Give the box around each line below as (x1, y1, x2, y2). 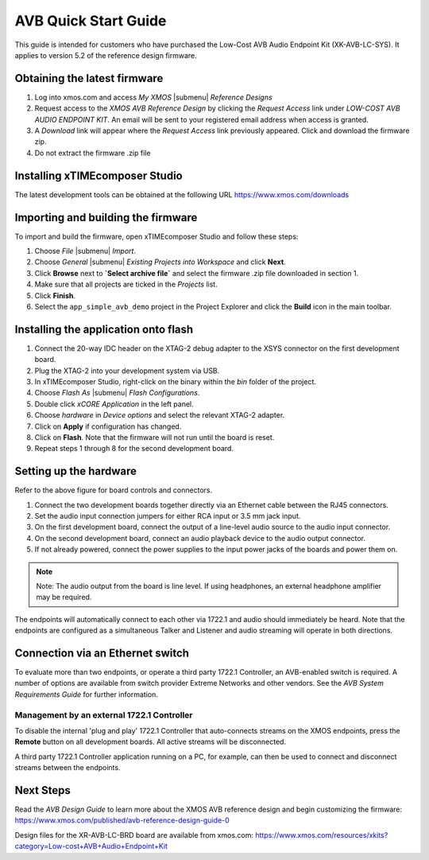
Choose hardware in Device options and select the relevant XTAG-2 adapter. (34, 411, 285, 420)
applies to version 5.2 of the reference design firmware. (14, 50, 198, 60)
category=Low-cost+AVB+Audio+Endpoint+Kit (14, 842, 168, 851)
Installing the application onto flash (14, 322, 194, 336)
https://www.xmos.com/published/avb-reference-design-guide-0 (14, 815, 230, 825)
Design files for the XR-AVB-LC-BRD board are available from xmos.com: (14, 830, 254, 839)
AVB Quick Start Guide (14, 12, 167, 29)
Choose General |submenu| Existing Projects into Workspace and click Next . (34, 257, 286, 267)
